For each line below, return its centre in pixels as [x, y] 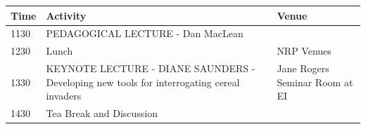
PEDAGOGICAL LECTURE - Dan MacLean [145, 33]
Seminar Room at [315, 82]
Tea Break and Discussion [102, 113]
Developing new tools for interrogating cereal [143, 82]
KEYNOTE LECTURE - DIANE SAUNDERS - [151, 68]
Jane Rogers [303, 68]
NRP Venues [304, 51]
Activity [66, 15]
